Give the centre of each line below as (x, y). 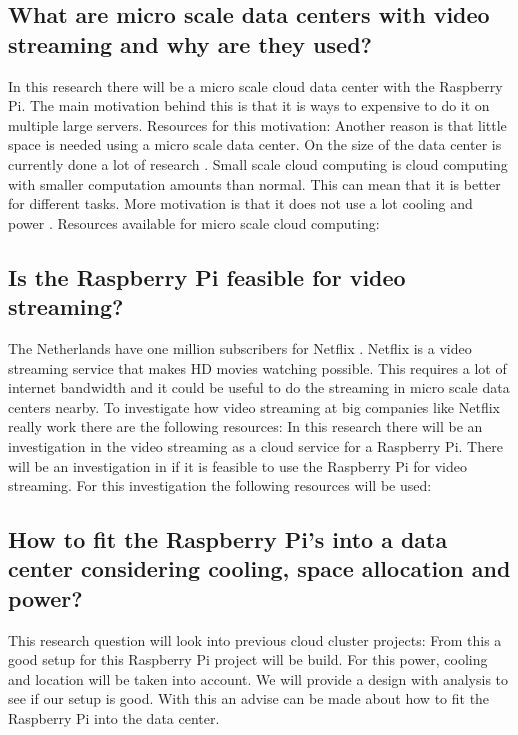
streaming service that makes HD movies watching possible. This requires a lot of (257, 367)
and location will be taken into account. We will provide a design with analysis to (258, 678)
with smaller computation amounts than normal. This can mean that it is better (254, 183)
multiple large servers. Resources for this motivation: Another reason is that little (257, 124)
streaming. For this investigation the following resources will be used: (220, 485)
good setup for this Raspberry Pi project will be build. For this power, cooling (248, 659)
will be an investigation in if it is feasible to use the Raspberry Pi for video (238, 465)
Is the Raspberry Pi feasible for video (207, 276)
